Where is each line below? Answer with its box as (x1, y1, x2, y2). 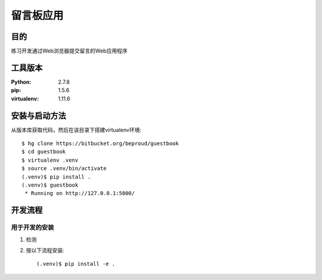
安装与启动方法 (11, 111, 66, 121)
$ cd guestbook (21, 149, 66, 155)
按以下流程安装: (26, 247, 65, 254)
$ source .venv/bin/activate (21, 165, 107, 172)
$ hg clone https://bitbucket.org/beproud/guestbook (21, 140, 179, 147)
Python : (11, 78, 32, 86)
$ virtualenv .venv (21, 156, 79, 163)
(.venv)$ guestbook (21, 182, 79, 188)
